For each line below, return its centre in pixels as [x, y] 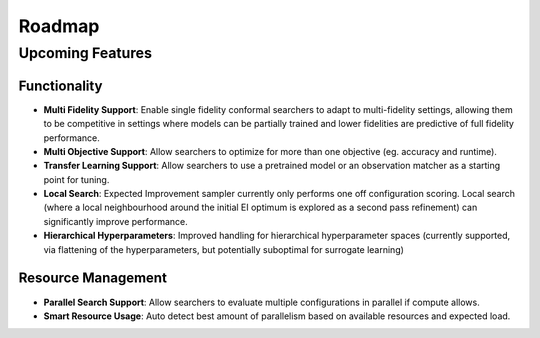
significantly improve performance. [116, 221]
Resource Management [92, 278]
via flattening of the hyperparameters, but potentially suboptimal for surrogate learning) [224, 249]
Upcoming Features [85, 53]
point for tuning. [76, 179]
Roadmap [59, 26]
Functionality [60, 85]
